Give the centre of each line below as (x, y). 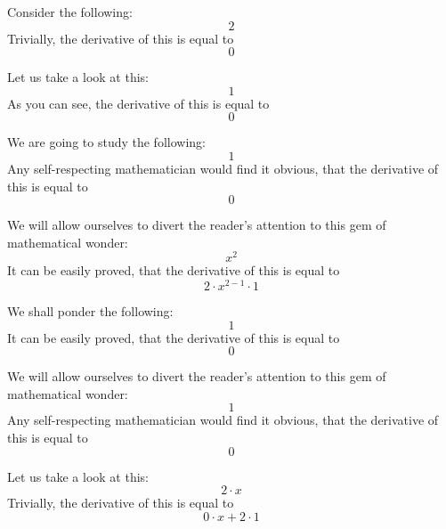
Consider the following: (70, 12)
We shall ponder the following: (90, 311)
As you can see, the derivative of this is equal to (138, 103)
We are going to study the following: (106, 142)
